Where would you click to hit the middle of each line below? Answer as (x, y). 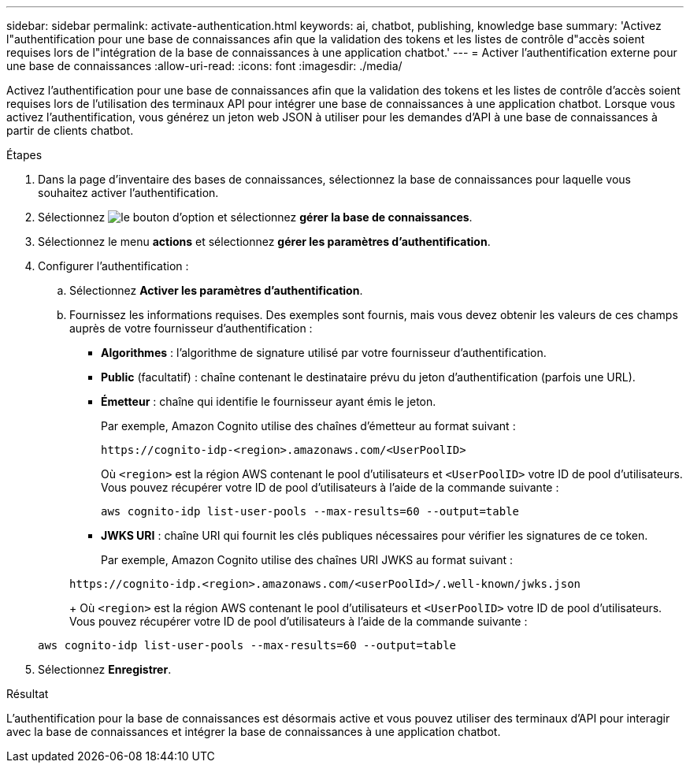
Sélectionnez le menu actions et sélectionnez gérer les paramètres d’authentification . (264, 241)
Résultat (28, 694)
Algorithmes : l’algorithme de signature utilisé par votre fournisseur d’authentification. (324, 353)
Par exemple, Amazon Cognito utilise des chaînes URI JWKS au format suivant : (307, 560)
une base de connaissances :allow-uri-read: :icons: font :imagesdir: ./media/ (204, 66)
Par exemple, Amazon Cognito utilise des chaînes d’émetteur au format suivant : (308, 426)
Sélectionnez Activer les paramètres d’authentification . (216, 290)
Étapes (24, 155)
